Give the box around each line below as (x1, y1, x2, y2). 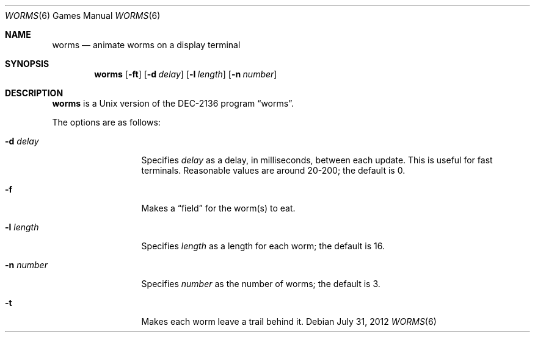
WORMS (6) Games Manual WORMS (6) (5, 10, 161, 21)
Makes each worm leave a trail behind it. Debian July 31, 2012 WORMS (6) (141, 316, 437, 327)
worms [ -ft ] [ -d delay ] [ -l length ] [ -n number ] (94, 69, 277, 79)
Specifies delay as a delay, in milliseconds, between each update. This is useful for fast (141, 155, 493, 165)
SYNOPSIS (5, 59, 49, 69)
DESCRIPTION (5, 88, 64, 98)
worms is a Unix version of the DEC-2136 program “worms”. (52, 98, 294, 108)
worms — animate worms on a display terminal (52, 40, 241, 50)
